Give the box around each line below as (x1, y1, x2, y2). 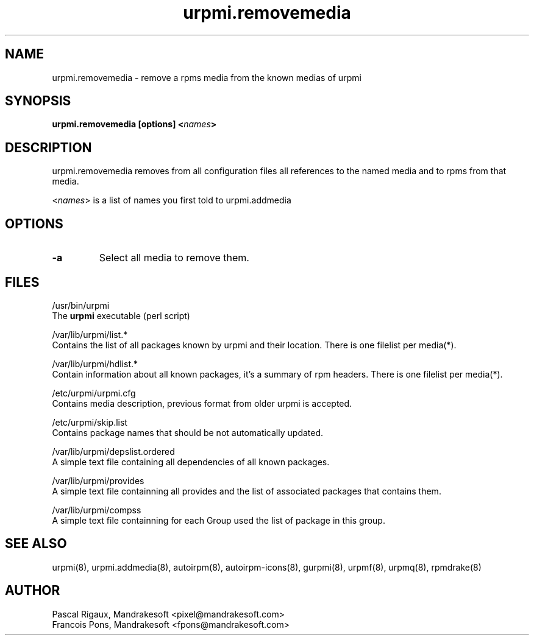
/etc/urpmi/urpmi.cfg (52, 387, 136, 398)
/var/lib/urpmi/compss (52, 504, 141, 515)
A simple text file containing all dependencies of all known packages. (52, 456, 330, 467)
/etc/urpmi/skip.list (52, 417, 127, 427)
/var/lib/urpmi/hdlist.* (52, 358, 138, 369)
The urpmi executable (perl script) (52, 310, 190, 321)
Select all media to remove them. (99, 251, 249, 264)
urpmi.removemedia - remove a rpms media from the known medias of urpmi (52, 72, 361, 83)
